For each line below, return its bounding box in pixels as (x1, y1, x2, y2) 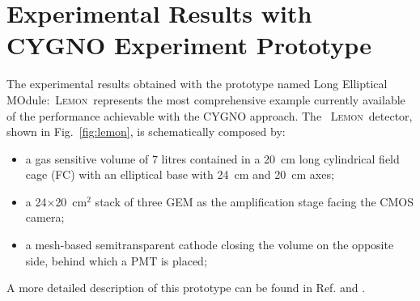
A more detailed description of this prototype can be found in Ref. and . (6, 279, 366, 296)
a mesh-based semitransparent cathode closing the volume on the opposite (25, 236, 394, 253)
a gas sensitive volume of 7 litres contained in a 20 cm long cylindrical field (25, 150, 400, 167)
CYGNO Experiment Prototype (6, 28, 371, 61)
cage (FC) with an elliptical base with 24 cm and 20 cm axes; (25, 166, 334, 183)
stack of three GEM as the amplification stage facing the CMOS (95, 193, 414, 210)
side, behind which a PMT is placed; (25, 252, 207, 269)
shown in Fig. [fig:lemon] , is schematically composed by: (6, 123, 286, 140)
